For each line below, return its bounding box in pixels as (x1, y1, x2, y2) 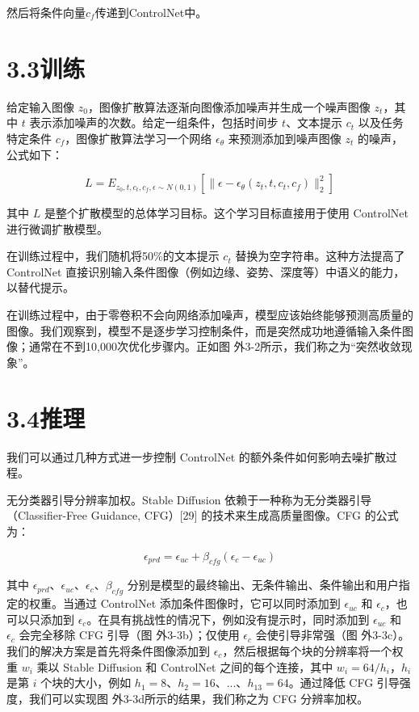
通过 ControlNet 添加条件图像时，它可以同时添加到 (73, 595, 341, 612)
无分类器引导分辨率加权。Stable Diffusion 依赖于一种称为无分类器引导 (6, 491, 372, 508)
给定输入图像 (6, 98, 74, 115)
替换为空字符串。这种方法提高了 (235, 247, 405, 264)
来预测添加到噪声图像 (228, 129, 341, 146)
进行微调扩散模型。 (6, 220, 108, 237)
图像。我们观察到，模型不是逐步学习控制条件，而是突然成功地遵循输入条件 (6, 322, 402, 339)
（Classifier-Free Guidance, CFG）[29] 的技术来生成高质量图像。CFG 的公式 (6, 507, 399, 524)
